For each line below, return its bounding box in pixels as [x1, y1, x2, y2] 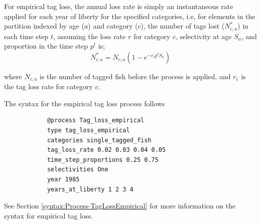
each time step [4, 31, 49, 41]
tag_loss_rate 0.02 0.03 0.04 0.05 [47, 146, 166, 154]
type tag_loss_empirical [47, 127, 130, 134]
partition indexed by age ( [4, 21, 84, 31]
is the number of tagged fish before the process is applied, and [40, 71, 231, 81]
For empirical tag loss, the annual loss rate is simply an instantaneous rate [4, 1, 233, 11]
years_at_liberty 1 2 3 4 [47, 185, 134, 193]
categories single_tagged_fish [47, 136, 152, 144]
